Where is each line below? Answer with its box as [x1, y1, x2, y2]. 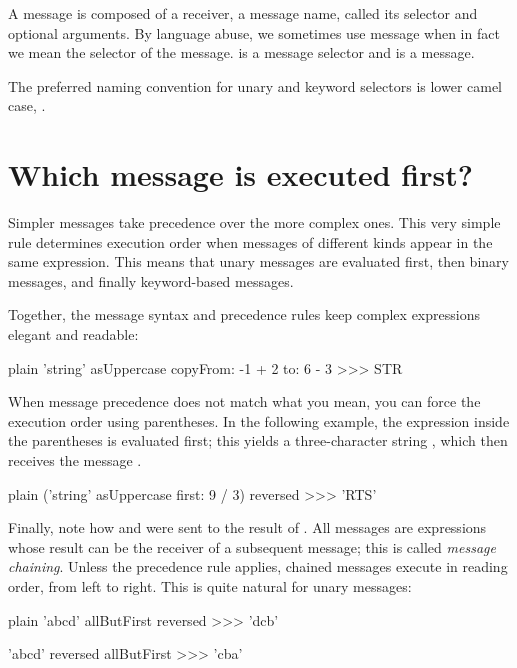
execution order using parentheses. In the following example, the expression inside [8, 410, 510, 431]
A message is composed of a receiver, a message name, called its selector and [8, 3, 478, 23]
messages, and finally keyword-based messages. [8, 270, 294, 291]
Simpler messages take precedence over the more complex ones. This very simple [8, 212, 501, 233]
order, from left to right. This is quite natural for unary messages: [8, 576, 412, 596]
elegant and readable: [8, 324, 139, 345]
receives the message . [8, 450, 142, 471]
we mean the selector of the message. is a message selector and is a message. [8, 42, 475, 63]
